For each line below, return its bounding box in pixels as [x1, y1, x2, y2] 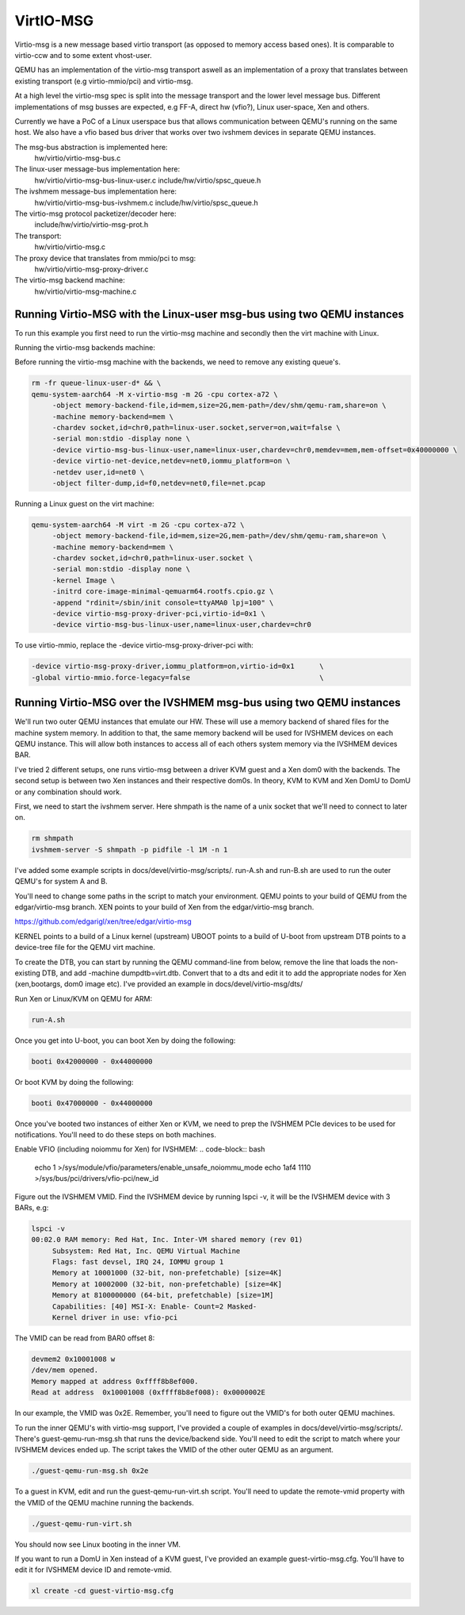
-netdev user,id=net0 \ [51, 467, 145, 476]
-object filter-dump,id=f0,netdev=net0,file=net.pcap [51, 479, 265, 487]
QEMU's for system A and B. [14, 877, 108, 886]
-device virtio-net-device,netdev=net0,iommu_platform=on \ [51, 456, 291, 466]
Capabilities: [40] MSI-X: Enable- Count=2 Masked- [51, 1302, 257, 1311]
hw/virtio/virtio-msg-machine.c [34, 286, 137, 296]
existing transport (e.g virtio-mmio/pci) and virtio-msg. [14, 76, 193, 86]
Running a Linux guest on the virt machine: [14, 498, 154, 508]
